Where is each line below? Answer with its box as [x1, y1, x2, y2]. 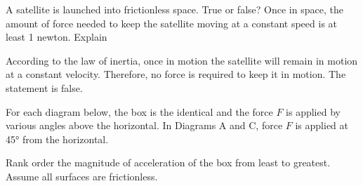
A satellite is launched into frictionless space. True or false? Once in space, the [6, 2, 343, 16]
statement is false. [6, 80, 83, 95]
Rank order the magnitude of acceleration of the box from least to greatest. [6, 155, 331, 170]
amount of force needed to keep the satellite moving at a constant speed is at [6, 15, 338, 30]
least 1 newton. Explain [6, 29, 107, 44]
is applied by [286, 104, 341, 119]
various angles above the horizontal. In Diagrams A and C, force [6, 118, 283, 133]
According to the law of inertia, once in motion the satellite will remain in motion [6, 53, 358, 67]
